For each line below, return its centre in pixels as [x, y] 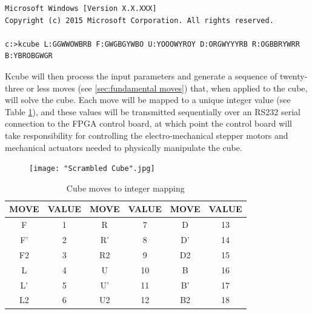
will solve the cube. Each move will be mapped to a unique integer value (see [148, 100]
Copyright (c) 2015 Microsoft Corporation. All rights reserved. [139, 20]
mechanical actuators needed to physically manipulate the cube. [124, 147]
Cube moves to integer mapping [125, 188]
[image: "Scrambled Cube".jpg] [92, 169]
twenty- [294, 75]
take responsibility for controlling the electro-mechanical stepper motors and [147, 135]
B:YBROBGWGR [29, 56]
